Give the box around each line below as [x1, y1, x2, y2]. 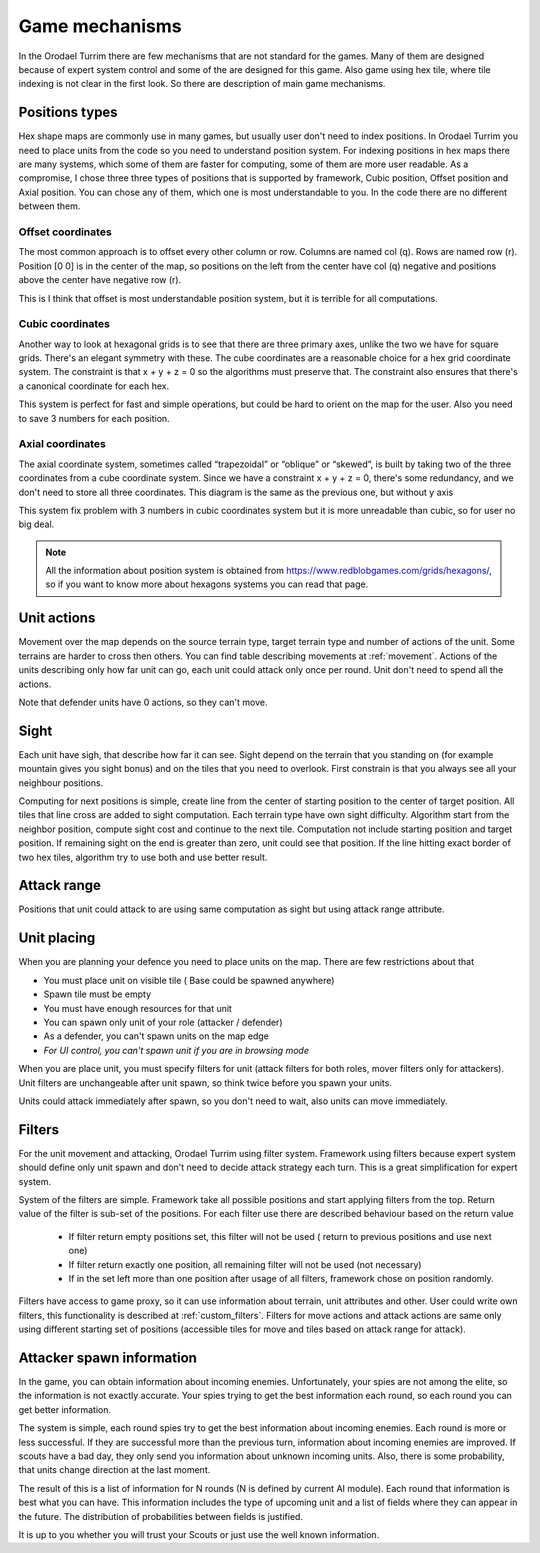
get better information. [18, 1403, 112, 1415]
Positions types [18, 104, 119, 121]
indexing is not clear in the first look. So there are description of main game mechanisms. [18, 78, 386, 90]
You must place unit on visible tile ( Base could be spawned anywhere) [43, 974, 335, 986]
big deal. [18, 518, 55, 530]
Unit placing [18, 930, 96, 947]
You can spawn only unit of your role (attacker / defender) [43, 1016, 283, 1028]
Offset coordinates [18, 225, 112, 239]
